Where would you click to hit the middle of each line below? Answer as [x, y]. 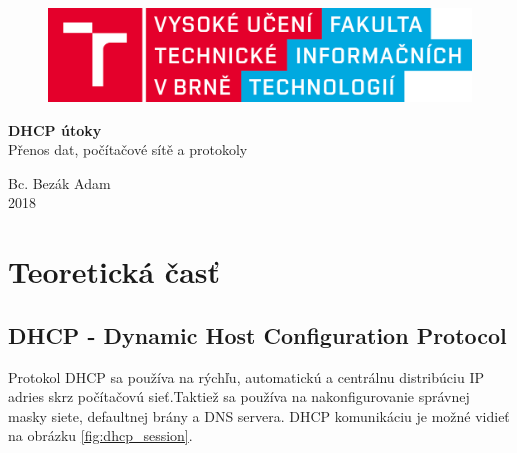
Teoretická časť [114, 271]
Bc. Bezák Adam [59, 182]
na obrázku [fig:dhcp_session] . [100, 435]
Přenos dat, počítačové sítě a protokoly [128, 149]
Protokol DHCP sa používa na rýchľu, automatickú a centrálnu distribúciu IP [246, 376]
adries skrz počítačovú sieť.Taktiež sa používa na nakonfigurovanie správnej [239, 396]
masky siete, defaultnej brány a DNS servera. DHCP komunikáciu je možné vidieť [259, 415]
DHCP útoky [55, 129]
